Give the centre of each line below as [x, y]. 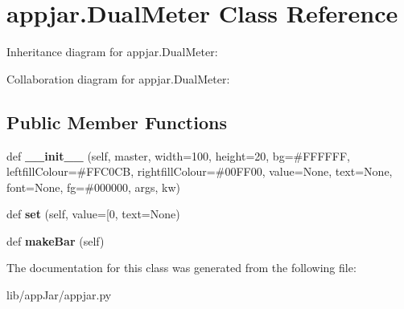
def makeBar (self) [56, 240]
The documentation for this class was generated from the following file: [181, 268]
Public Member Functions [117, 122]
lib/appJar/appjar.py [59, 295]
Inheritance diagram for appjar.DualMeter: [112, 52]
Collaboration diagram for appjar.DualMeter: [118, 78]
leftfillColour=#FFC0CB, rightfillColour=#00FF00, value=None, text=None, [200, 171]
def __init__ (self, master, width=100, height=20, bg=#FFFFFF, [178, 155]
